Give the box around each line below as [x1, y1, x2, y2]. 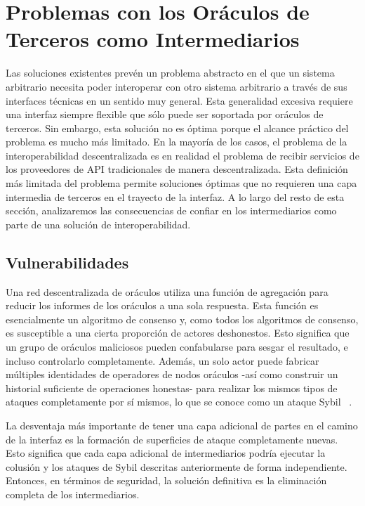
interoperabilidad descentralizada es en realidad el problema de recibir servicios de [6, 148, 359, 162]
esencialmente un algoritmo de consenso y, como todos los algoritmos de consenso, [6, 311, 359, 326]
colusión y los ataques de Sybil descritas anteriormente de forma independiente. [6, 459, 347, 474]
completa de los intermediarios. [6, 486, 140, 501]
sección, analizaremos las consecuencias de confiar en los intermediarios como [6, 203, 337, 218]
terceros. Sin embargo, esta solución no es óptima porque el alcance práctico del [6, 120, 349, 135]
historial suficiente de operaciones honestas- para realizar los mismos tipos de [6, 380, 338, 395]
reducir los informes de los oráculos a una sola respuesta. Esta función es [6, 298, 319, 313]
